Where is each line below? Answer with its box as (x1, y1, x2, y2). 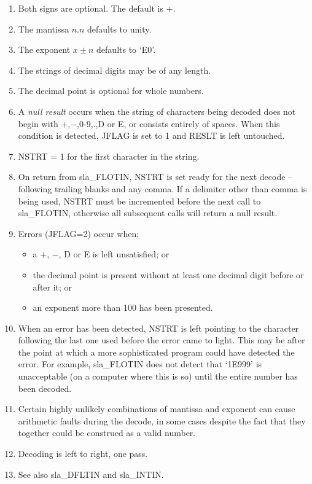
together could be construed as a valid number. (18, 426, 196, 439)
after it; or (33, 280, 72, 293)
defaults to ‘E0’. (96, 43, 156, 56)
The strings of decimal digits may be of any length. (18, 63, 211, 76)
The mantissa (18, 22, 69, 35)
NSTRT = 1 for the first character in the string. (18, 149, 200, 162)
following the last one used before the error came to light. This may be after (18, 334, 305, 346)
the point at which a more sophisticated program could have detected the (18, 345, 295, 358)
